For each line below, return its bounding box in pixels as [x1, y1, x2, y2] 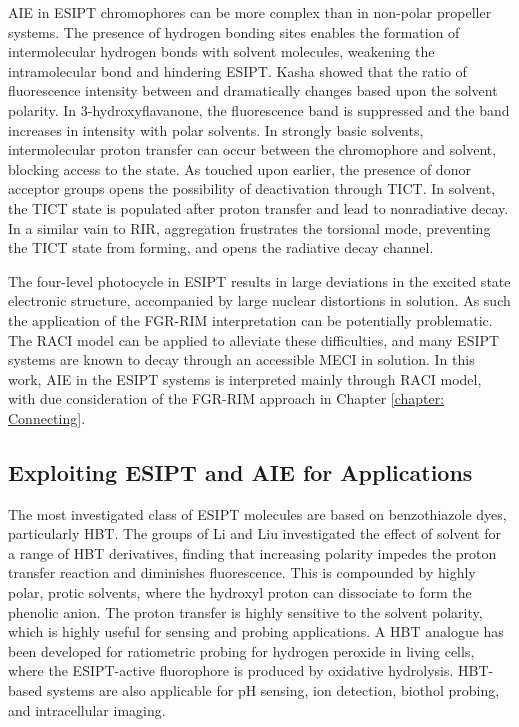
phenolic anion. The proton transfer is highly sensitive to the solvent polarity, [8, 601, 483, 622]
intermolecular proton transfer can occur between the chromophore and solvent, [8, 139, 497, 160]
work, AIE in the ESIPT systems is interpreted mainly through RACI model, [8, 368, 482, 389]
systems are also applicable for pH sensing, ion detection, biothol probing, [46, 680, 500, 701]
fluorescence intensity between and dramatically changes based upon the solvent [8, 80, 498, 101]
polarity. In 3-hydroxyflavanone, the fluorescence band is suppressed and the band [8, 99, 510, 120]
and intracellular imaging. [8, 699, 166, 720]
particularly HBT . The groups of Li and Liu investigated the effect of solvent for [8, 523, 501, 544]
